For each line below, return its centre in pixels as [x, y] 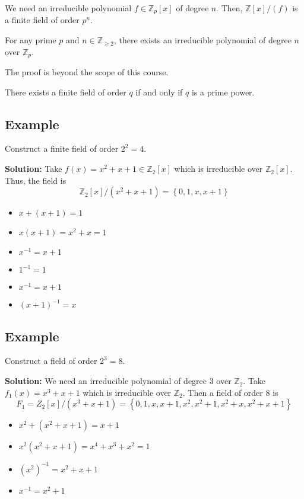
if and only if [159, 92]
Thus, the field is [36, 180]
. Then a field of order [223, 392]
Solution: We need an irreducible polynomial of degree [106, 381]
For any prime [31, 40]
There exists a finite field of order [66, 92]
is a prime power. [223, 92]
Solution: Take [34, 169]
